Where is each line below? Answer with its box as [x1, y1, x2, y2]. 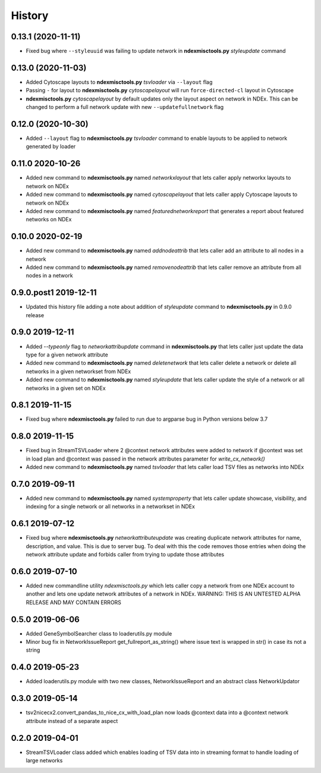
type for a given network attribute [26, 351, 108, 358]
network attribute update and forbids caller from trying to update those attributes [26, 551, 225, 558]
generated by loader [26, 143, 76, 150]
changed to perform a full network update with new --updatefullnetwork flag [26, 104, 224, 111]
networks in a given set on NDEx [26, 384, 106, 392]
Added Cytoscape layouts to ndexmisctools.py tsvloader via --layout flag [26, 78, 213, 86]
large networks [26, 756, 63, 764]
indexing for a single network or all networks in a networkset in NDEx [26, 503, 196, 510]
